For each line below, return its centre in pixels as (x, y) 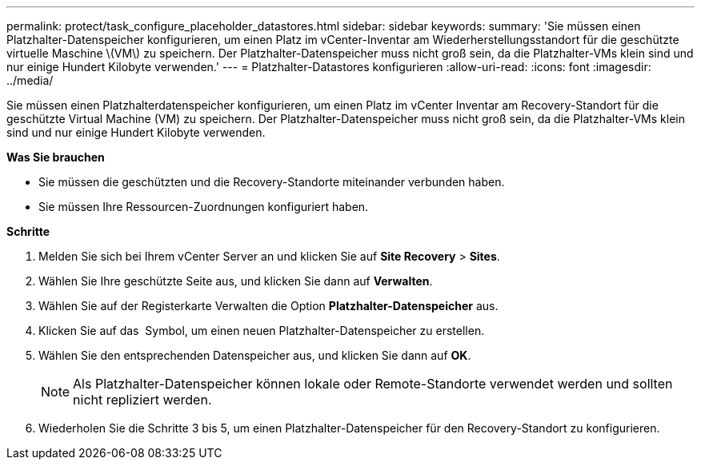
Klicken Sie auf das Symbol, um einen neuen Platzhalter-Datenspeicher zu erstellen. (262, 331)
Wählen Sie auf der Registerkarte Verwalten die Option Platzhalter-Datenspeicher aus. (268, 306)
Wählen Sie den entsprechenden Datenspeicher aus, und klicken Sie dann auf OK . (255, 355)
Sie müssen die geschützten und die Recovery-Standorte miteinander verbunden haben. (272, 182)
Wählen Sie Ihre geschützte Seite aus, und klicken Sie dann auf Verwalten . (236, 281)
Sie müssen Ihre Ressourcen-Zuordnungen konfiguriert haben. (204, 207)
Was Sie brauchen (56, 157)
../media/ (30, 80)
